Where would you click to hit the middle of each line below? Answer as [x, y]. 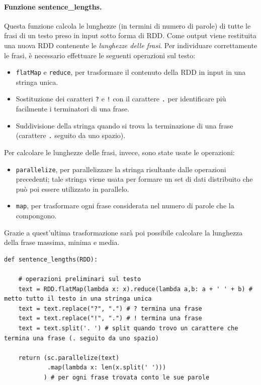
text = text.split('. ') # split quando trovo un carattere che [128, 328]
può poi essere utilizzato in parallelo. [72, 188]
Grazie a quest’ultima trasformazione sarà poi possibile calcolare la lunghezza [123, 232]
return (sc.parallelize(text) [69, 358]
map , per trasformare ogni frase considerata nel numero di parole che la [125, 206]
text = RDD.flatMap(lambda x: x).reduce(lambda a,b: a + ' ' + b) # [135, 289]
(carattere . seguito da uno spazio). [71, 135]
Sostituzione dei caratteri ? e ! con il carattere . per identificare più [121, 99]
